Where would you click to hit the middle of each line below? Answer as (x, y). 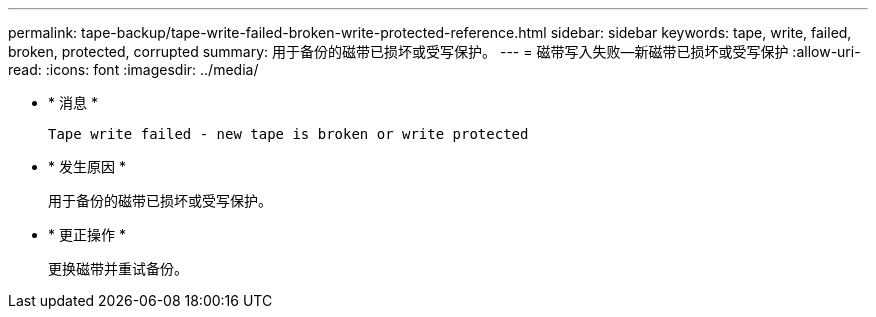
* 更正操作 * (87, 234)
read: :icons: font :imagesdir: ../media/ (133, 69)
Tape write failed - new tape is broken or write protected (288, 134)
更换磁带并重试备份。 (118, 268)
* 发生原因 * (87, 166)
